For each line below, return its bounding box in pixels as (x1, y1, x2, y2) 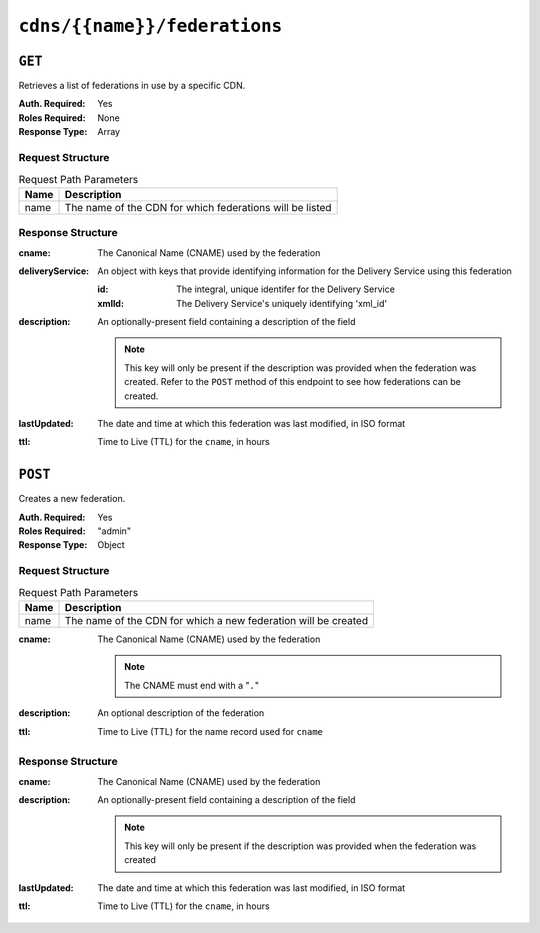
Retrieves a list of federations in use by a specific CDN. (18, 80, 246, 92)
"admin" (97, 525, 132, 537)
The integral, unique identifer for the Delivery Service (176, 283, 395, 295)
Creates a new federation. (18, 493, 126, 505)
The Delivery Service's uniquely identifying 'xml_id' (176, 297, 388, 309)
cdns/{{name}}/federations (18, 15, 283, 37)
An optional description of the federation (97, 707, 265, 719)
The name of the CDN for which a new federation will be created (64, 614, 369, 627)
